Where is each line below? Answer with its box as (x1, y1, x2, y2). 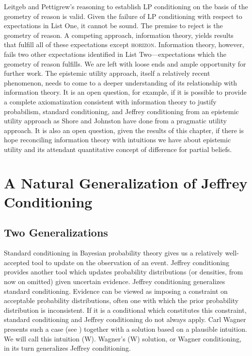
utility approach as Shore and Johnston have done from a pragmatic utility (4, 116, 227, 126)
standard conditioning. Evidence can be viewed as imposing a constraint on (4, 286, 228, 296)
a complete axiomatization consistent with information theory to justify (4, 96, 217, 106)
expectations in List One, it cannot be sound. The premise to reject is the (4, 20, 223, 31)
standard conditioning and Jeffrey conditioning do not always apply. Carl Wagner (4, 314, 246, 324)
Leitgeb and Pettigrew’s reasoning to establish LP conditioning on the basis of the (4, 1, 248, 11)
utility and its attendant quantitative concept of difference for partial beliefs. (4, 144, 232, 154)
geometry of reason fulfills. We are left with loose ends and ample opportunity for (4, 58, 246, 68)
